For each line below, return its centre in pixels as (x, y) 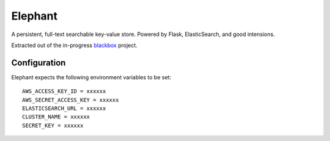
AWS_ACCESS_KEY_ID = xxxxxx (64, 91)
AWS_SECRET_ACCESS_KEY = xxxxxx (71, 100)
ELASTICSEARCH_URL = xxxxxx (64, 109)
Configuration (38, 63)
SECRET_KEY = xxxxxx (53, 125)
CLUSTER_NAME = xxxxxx (56, 117)
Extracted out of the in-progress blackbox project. (74, 45)
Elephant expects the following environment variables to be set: (91, 77)
